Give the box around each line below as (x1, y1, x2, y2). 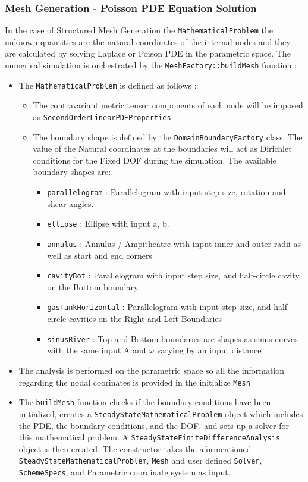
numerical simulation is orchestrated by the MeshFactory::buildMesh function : (5, 59, 297, 71)
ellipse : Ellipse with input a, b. (47, 217, 169, 230)
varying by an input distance (156, 344, 262, 356)
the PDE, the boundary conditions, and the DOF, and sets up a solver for (18, 419, 289, 431)
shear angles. (47, 197, 94, 209)
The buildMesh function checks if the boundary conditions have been (18, 396, 271, 408)
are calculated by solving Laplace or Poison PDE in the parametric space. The (5, 47, 291, 60)
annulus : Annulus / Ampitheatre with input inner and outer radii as (47, 237, 301, 249)
